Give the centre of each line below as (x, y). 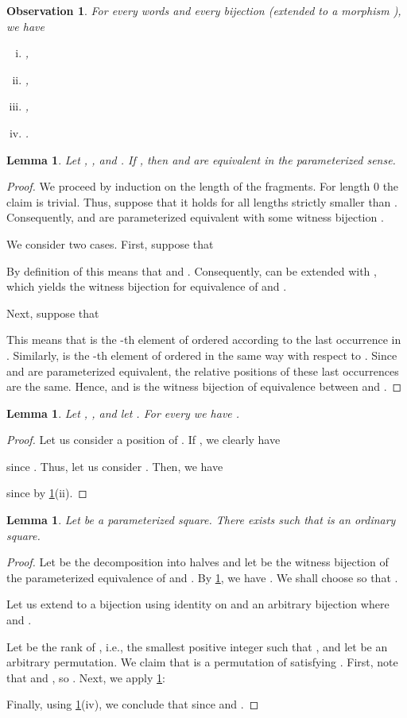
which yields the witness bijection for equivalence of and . (147, 286)
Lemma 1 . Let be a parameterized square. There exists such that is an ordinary (201, 520)
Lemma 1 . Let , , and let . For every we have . (123, 413)
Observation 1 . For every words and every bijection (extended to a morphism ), (204, 10)
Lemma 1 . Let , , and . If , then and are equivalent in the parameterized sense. (201, 159)
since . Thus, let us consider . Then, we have (115, 466)
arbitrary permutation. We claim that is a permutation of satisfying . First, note (202, 662)
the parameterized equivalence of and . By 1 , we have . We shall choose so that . (202, 577)
